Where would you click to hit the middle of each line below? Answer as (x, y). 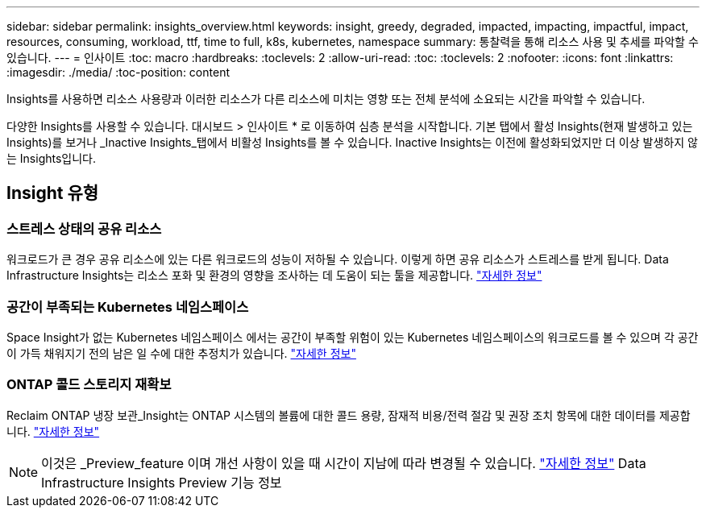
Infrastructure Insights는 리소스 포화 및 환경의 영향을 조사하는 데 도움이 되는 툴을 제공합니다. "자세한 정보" (274, 276)
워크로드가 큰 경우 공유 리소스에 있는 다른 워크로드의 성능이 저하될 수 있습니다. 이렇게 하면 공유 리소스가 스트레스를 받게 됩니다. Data (338, 259)
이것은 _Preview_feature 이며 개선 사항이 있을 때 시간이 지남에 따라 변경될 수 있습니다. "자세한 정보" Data (344, 463)
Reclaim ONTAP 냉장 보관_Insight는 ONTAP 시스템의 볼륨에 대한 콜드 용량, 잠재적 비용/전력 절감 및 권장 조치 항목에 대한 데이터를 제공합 (349, 415)
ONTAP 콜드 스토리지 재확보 (89, 385)
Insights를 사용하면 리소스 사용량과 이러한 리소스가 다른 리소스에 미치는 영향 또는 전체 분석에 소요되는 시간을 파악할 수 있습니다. (326, 99)
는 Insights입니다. (51, 158)
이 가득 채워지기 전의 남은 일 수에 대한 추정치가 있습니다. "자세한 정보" (181, 353)
